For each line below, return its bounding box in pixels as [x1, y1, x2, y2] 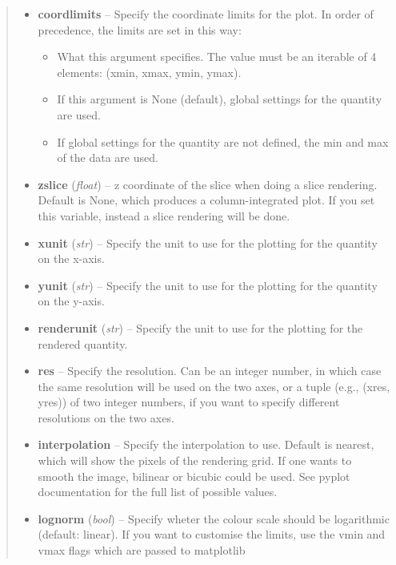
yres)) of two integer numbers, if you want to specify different [38, 393, 340, 410]
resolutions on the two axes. [38, 409, 174, 426]
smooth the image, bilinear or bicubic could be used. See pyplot [38, 467, 350, 484]
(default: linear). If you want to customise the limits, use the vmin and [38, 526, 386, 543]
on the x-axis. [38, 250, 105, 267]
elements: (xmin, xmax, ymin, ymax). [57, 63, 242, 80]
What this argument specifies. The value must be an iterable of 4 [57, 48, 377, 65]
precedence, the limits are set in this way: [38, 21, 242, 38]
